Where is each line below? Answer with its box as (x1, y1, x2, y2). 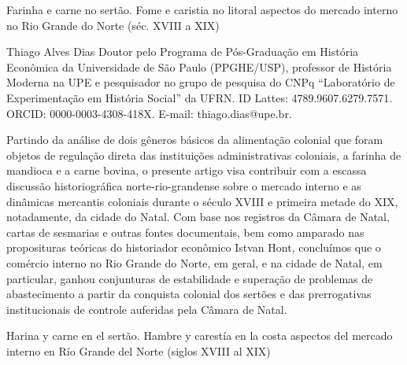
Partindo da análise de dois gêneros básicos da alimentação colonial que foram (6, 131, 383, 148)
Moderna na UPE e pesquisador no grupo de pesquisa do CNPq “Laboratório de (6, 74, 395, 90)
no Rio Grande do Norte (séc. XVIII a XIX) (6, 17, 220, 33)
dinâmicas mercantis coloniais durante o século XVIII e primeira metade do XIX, (6, 193, 398, 209)
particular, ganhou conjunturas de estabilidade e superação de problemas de (6, 270, 373, 286)
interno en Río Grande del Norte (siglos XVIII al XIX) (6, 342, 271, 359)
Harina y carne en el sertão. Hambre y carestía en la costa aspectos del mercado (6, 327, 393, 344)
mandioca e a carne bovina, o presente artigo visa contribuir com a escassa (6, 162, 367, 179)
